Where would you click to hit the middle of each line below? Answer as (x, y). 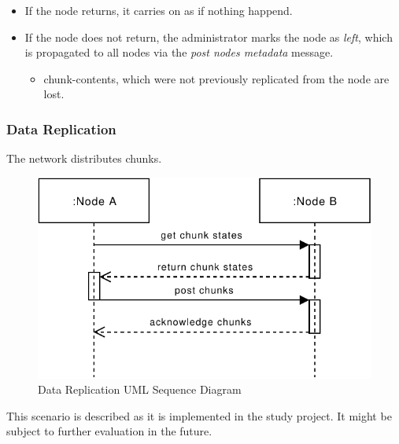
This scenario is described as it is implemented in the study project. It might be (199, 415)
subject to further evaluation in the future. (109, 431)
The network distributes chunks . (84, 158)
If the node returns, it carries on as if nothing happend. (159, 10)
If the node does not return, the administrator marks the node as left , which (209, 37)
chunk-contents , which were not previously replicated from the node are (216, 78)
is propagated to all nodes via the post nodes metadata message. (179, 52)
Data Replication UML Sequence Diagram (140, 389)
